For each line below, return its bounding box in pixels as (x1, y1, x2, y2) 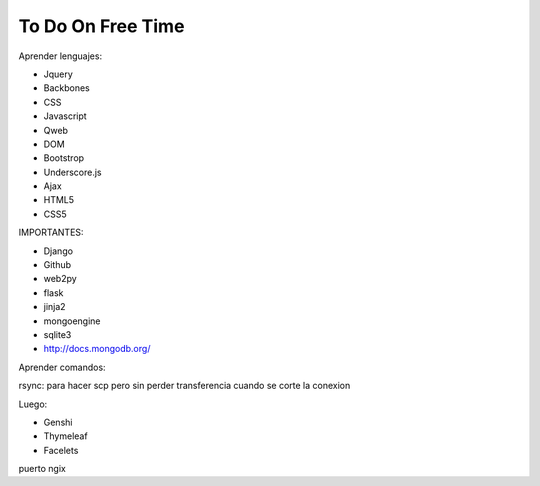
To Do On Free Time (18, 15, 185, 37)
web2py (43, 273, 77, 285)
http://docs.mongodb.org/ (43, 343, 151, 355)
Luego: (18, 398, 48, 410)
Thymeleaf (43, 430, 89, 442)
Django (43, 245, 74, 257)
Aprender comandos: (18, 361, 106, 373)
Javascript (43, 110, 87, 122)
